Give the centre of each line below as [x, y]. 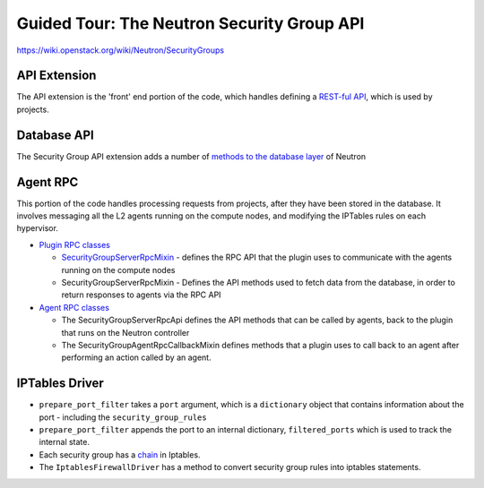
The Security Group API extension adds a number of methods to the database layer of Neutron [191, 156]
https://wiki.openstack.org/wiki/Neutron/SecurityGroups [120, 50]
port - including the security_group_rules [123, 417]
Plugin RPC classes [75, 244]
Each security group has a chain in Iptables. [120, 454]
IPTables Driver [60, 384]
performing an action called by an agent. [136, 357]
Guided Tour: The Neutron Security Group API [190, 23]
